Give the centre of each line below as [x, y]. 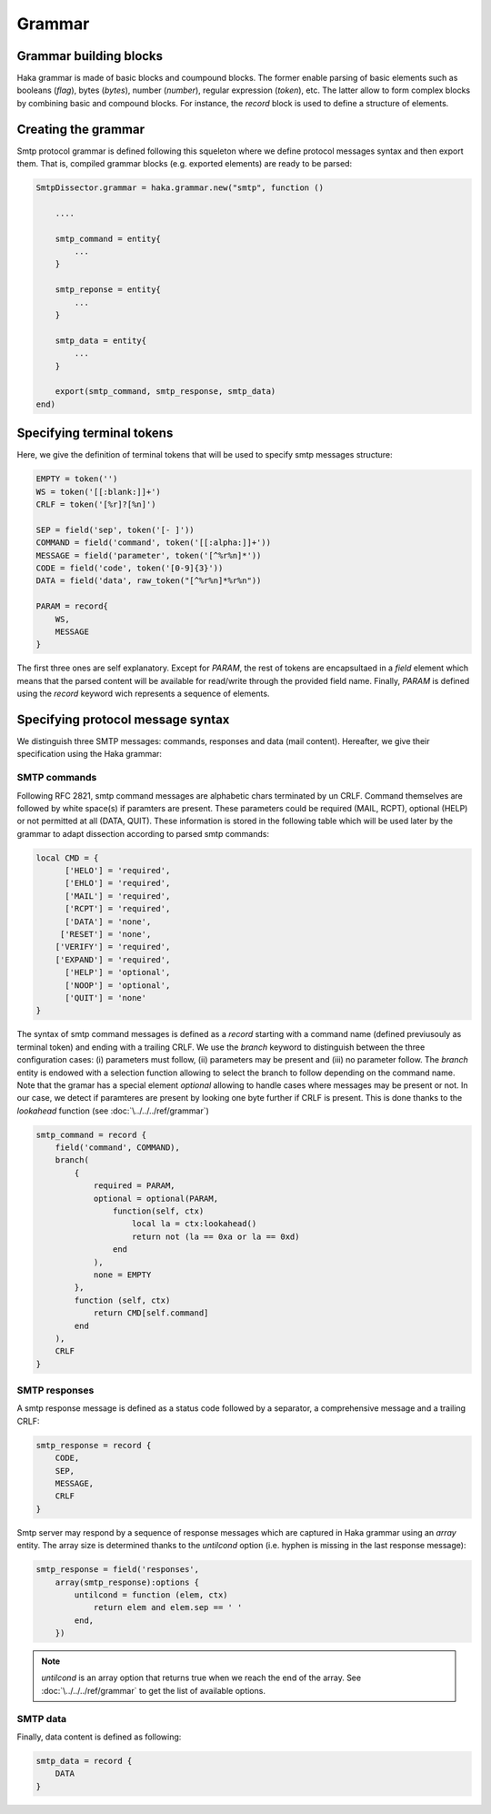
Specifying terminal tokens [95, 433]
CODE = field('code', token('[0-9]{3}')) [130, 568]
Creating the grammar [81, 129]
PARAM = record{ [72, 606]
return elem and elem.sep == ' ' [168, 1607]
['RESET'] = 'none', [105, 934]
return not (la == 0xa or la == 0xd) [216, 1236]
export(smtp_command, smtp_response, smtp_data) [165, 392]
